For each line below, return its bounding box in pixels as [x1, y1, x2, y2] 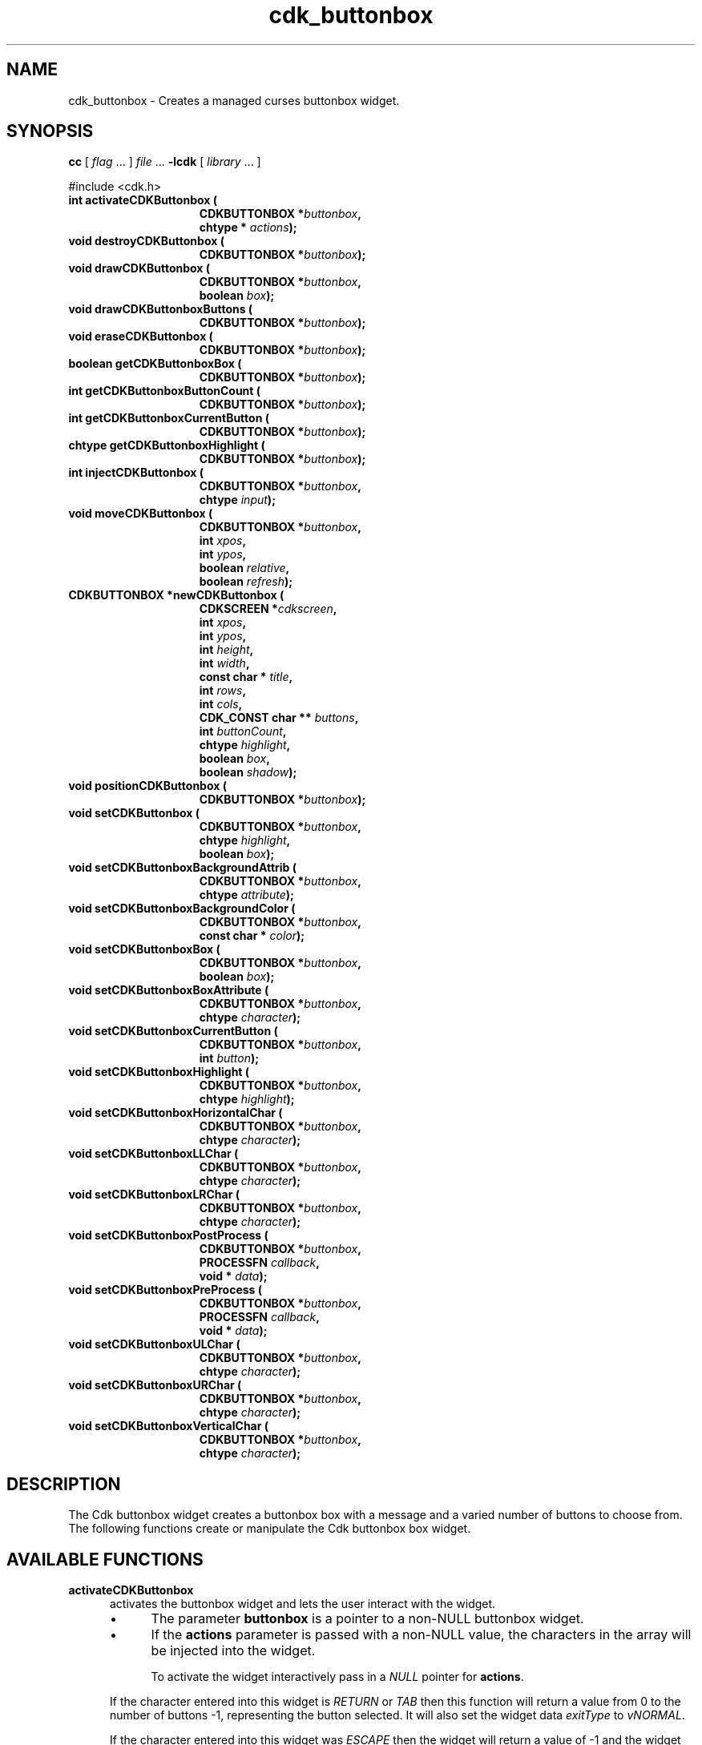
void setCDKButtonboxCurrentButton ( [68, 1024, 278, 1038]
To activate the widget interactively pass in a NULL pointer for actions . [151, 1670, 524, 1684]
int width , [199, 656, 250, 671]
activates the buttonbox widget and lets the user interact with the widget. [110, 1597, 496, 1611]
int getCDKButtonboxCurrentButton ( [68, 411, 269, 425]
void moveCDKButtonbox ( [68, 506, 213, 521]
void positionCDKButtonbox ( [68, 779, 227, 793]
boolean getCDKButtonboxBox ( [68, 357, 242, 371]
